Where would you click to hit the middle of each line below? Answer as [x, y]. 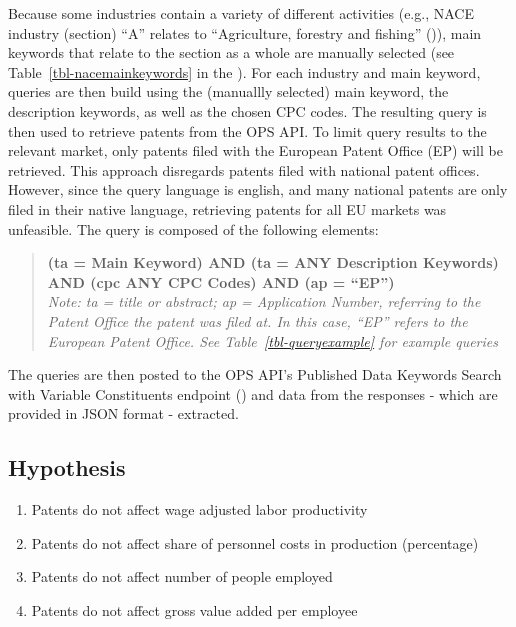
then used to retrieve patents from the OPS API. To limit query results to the [247, 130]
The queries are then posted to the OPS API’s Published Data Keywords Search [255, 374]
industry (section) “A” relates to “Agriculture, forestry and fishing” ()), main [245, 32]
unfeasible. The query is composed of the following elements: [193, 228]
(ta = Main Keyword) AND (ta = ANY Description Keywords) [273, 262]
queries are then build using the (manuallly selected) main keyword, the [228, 91]
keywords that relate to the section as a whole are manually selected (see [231, 52]
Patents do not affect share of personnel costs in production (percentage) [255, 542]
